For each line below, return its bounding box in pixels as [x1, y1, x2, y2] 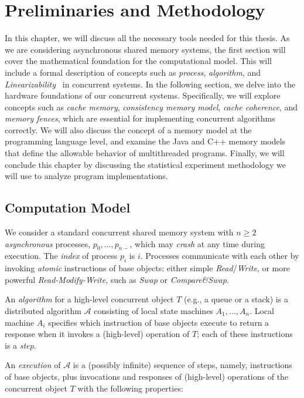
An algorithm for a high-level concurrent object [5, 293, 174, 305]
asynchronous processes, [5, 237, 91, 249]
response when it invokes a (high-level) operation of [5, 328, 190, 340]
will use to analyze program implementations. [5, 170, 168, 182]
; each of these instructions [197, 328, 293, 340]
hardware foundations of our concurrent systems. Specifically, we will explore [5, 89, 281, 102]
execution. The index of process [5, 249, 118, 262]
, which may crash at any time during [129, 237, 265, 249]
